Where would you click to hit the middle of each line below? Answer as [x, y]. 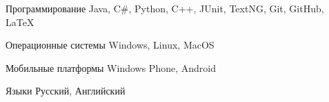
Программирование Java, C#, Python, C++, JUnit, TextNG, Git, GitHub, [165, 8]
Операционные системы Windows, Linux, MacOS [110, 45]
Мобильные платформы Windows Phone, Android [111, 67]
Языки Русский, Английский [66, 91]
